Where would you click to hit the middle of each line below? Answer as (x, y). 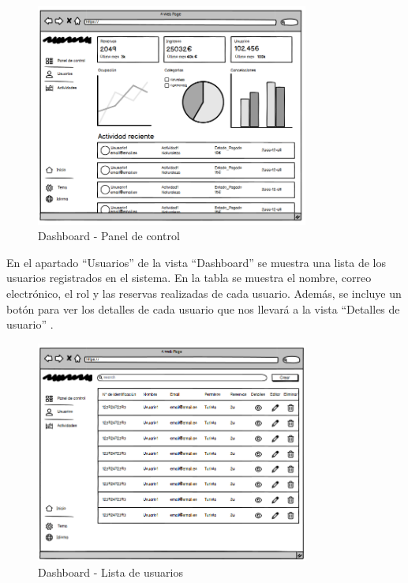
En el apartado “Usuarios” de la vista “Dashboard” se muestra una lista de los (197, 262)
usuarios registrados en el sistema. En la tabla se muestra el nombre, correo (189, 278)
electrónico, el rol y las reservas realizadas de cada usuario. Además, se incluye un (204, 293)
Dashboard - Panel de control (109, 236)
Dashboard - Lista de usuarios (110, 572)
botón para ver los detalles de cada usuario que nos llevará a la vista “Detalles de (203, 308)
